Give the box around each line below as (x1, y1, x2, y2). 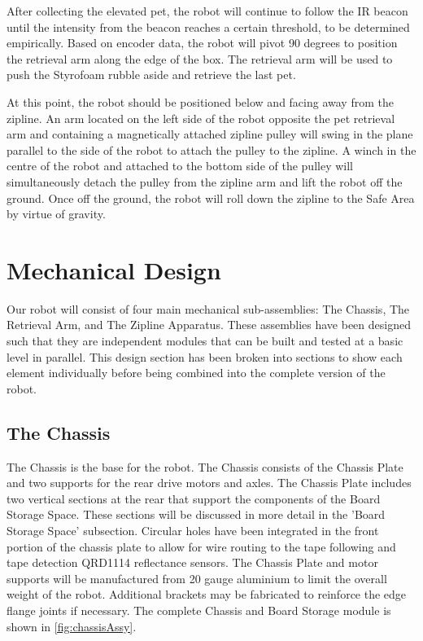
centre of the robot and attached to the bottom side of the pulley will (7, 157, 353, 174)
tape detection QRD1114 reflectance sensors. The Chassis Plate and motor (7, 554, 378, 571)
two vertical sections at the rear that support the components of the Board (7, 490, 381, 507)
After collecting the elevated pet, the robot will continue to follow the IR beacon (7, 2, 408, 19)
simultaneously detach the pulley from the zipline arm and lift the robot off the (7, 173, 403, 190)
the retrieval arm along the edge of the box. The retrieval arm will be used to (7, 50, 393, 67)
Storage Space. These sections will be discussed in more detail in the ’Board (7, 506, 386, 523)
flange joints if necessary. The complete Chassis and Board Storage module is (7, 601, 391, 618)
